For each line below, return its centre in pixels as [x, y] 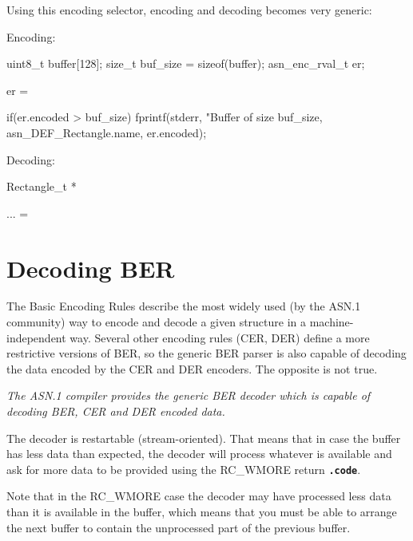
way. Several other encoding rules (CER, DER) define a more [220, 337]
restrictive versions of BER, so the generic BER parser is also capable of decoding [206, 353]
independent [36, 337]
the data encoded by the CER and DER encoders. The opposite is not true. [192, 368]
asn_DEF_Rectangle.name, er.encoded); [107, 132]
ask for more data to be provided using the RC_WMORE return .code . [184, 469]
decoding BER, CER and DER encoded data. [116, 411]
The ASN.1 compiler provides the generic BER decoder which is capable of [189, 395]
